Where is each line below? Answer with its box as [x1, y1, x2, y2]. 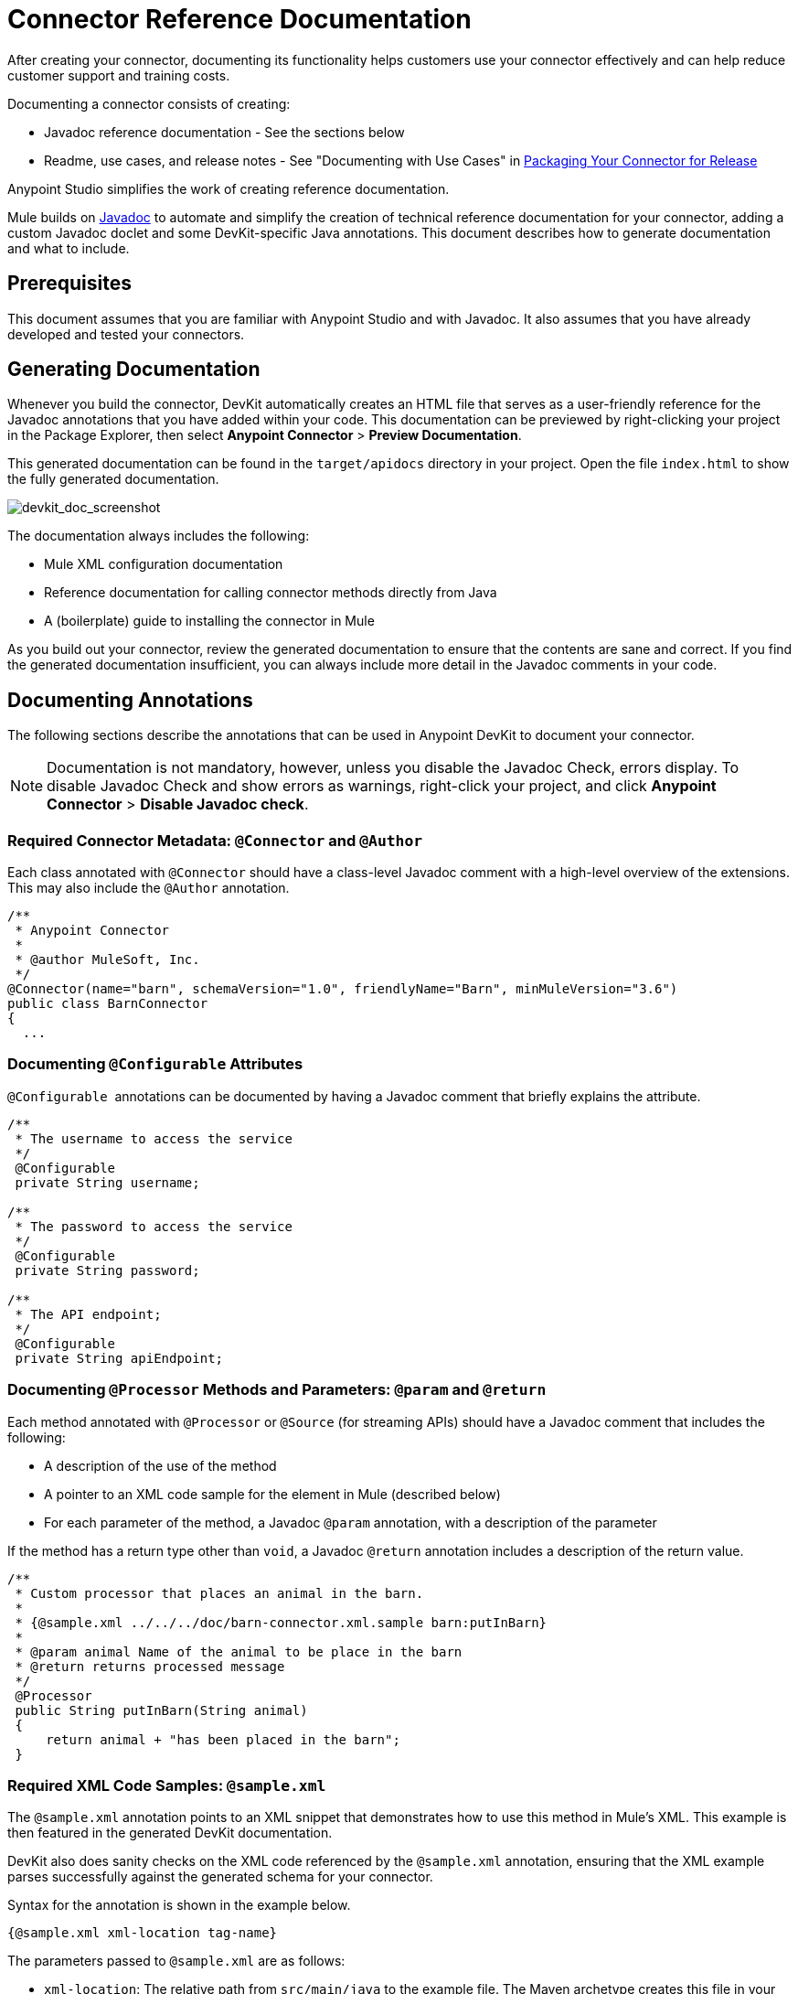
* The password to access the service [15, 1218, 293, 1234]
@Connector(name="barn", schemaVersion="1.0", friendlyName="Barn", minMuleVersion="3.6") [7, 981, 678, 997]
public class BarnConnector [7, 996, 208, 1012]
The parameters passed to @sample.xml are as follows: [7, 1953, 346, 1969]
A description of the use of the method [44, 1457, 277, 1474]
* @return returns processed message [15, 1658, 285, 1674]
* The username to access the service [15, 1131, 293, 1146]
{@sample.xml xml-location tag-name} [7, 1925, 278, 1941]
